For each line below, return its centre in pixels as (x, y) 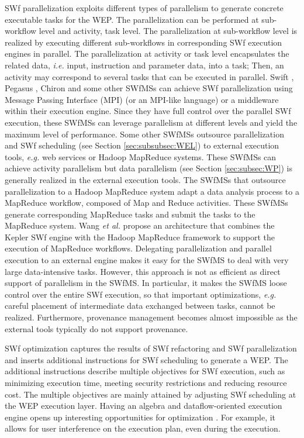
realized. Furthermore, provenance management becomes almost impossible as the (151, 317)
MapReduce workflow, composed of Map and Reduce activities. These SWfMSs (146, 203)
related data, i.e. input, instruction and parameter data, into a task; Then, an (144, 65)
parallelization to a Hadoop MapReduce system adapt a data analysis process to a (152, 191)
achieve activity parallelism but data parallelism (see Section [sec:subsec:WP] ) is (148, 168)
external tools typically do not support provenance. (96, 328)
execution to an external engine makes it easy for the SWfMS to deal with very (147, 260)
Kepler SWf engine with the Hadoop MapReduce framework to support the (140, 237)
